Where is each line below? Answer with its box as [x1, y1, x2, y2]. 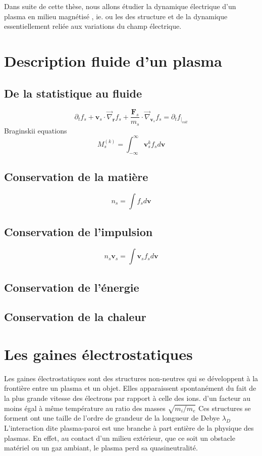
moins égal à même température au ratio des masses [4, 402, 166, 413]
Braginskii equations [4, 125, 67, 135]
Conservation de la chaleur [4, 309, 146, 325]
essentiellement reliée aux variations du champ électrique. [4, 21, 182, 31]
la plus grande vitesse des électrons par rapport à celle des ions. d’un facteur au [4, 393, 251, 403]
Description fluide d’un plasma [4, 50, 222, 71]
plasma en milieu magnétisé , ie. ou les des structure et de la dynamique [4, 11, 228, 21]
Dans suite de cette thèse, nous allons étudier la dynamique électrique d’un [4, 1, 236, 11]
